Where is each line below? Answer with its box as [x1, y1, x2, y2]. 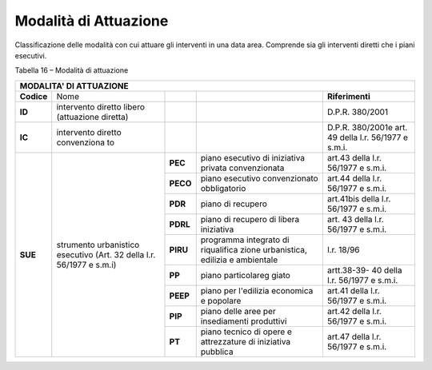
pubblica [200, 346, 234, 357]
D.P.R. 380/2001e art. [326, 121, 408, 133]
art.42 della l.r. [326, 305, 382, 316]
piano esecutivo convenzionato [200, 173, 319, 184]
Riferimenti [326, 90, 371, 101]
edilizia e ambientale [200, 254, 278, 265]
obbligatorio [200, 182, 246, 193]
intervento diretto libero [56, 101, 146, 112]
